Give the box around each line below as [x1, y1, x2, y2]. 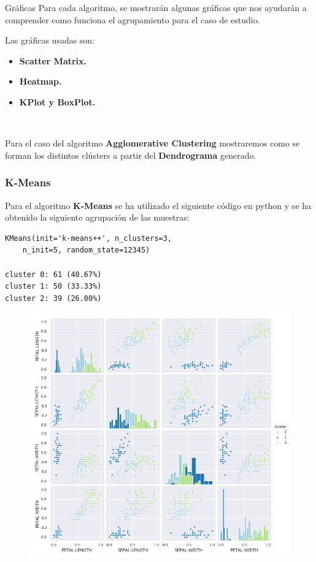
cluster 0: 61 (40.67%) [5, 270, 102, 279]
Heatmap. [19, 75, 62, 88]
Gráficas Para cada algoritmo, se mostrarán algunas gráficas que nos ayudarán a [5, 1, 307, 13]
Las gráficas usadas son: [5, 34, 95, 47]
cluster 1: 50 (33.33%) [5, 282, 102, 291]
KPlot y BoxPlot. [19, 95, 96, 108]
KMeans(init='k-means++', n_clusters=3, [5, 234, 172, 243]
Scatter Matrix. [19, 54, 87, 67]
